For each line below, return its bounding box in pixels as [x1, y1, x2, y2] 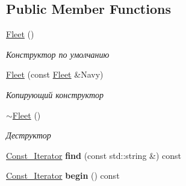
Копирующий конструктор [6, 88, 104, 101]
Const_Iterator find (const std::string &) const [6, 149, 182, 161]
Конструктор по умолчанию [6, 48, 110, 60]
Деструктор [6, 129, 51, 141]
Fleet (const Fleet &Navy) [6, 68, 104, 81]
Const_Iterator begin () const [6, 169, 120, 182]
